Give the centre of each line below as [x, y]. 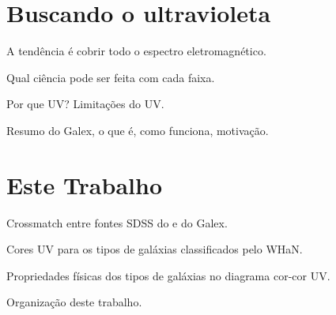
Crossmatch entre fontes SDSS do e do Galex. [117, 222]
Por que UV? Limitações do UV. [85, 104]
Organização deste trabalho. [74, 302]
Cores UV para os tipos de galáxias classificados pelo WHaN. [155, 249]
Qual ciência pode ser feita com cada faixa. [111, 77]
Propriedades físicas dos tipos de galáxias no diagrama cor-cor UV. [168, 275]
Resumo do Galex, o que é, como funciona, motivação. [138, 130]
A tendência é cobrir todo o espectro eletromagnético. [136, 51]
